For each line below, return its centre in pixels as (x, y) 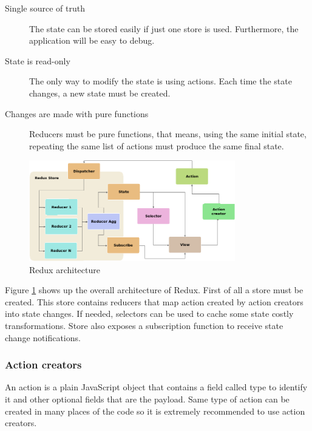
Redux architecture (65, 269)
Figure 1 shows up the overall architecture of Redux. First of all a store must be (154, 290)
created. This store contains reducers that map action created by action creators (154, 301)
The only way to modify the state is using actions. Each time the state (161, 81)
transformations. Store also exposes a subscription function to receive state (144, 325)
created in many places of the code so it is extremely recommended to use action (155, 411)
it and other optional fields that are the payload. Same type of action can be (147, 399)
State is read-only (38, 60)
